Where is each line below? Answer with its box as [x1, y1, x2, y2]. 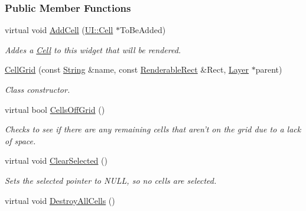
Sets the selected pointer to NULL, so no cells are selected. [5, 174, 217, 186]
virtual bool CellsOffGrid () [5, 103, 105, 115]
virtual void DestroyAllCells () [5, 194, 115, 206]
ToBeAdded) [119, 24, 166, 36]
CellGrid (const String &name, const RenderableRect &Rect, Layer [5, 63, 249, 76]
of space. [5, 134, 36, 147]
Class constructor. [5, 83, 70, 95]
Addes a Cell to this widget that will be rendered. [5, 43, 181, 56]
